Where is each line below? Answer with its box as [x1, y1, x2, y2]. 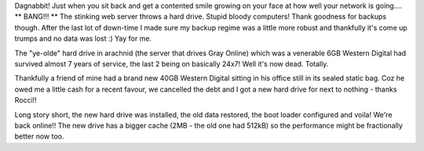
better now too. [14, 131, 64, 141]
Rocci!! [14, 95, 37, 105]
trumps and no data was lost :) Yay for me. [14, 34, 152, 43]
